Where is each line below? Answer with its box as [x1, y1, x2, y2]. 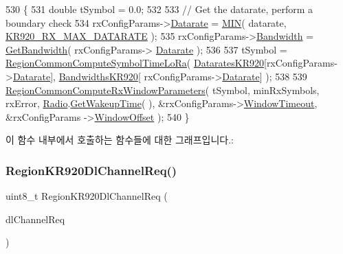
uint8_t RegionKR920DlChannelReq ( [5, 189, 168, 203]
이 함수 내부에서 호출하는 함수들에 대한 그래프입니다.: [5, 132, 234, 147]
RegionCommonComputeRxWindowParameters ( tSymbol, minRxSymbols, [5, 82, 320, 97]
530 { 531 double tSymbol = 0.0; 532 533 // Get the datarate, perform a [5, 2, 313, 16]
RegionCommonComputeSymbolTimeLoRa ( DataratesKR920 [5, 56, 264, 70]
